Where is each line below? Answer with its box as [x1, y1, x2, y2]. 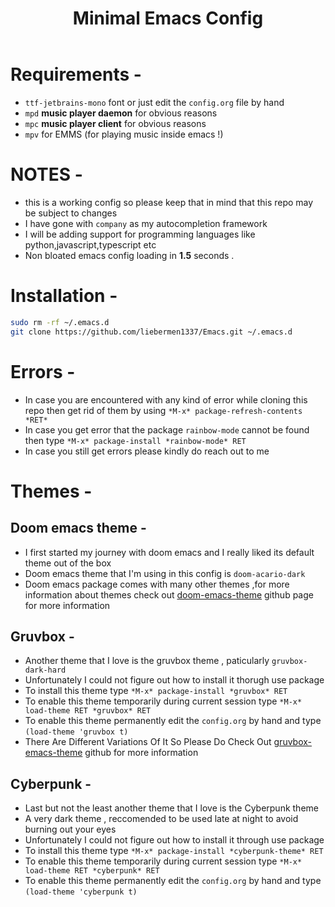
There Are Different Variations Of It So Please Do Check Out [24, 736, 272, 748]
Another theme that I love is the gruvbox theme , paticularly [24, 655, 270, 667]
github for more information [84, 747, 199, 759]
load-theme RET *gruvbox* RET [24, 706, 152, 716]
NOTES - [10, 163, 83, 186]
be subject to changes [24, 207, 118, 219]
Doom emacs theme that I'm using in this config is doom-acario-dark [24, 567, 306, 579]
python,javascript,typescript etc [24, 238, 157, 251]
